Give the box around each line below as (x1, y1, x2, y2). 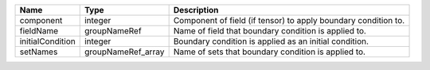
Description (173, 5, 219, 15)
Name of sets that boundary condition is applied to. (173, 46, 366, 57)
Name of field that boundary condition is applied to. (173, 25, 366, 36)
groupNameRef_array (84, 46, 165, 57)
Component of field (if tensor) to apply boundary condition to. (173, 15, 405, 25)
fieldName (19, 25, 59, 36)
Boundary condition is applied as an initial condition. (173, 36, 369, 47)
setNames (19, 46, 58, 57)
